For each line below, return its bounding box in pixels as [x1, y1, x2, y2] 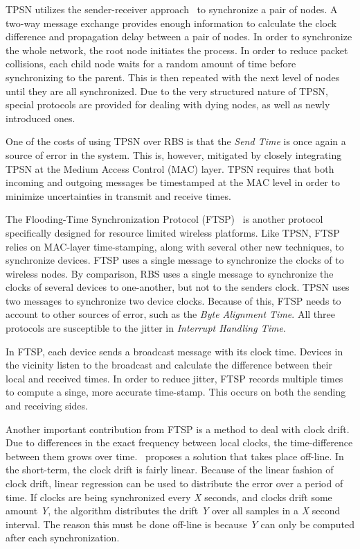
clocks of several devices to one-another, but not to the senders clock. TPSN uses [6, 280, 350, 294]
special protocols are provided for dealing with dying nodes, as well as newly [6, 97, 330, 112]
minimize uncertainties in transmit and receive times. [6, 188, 231, 203]
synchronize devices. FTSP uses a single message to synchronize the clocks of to [6, 253, 344, 267]
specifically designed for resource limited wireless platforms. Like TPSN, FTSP [6, 225, 340, 239]
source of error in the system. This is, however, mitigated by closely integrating [6, 147, 342, 162]
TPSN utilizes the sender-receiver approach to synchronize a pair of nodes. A [6, 2, 338, 16]
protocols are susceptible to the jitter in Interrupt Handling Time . [6, 321, 286, 335]
